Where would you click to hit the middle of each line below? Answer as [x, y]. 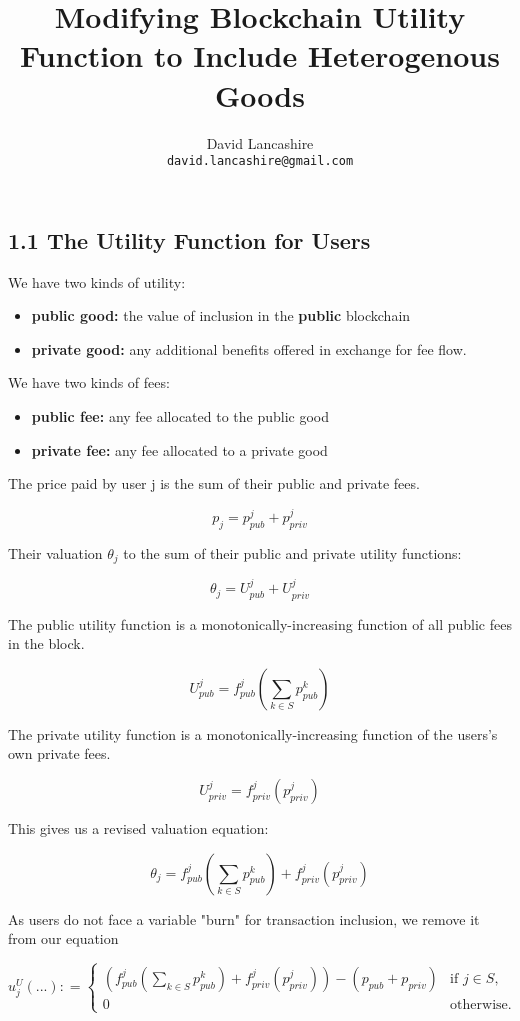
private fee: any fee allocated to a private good [179, 449]
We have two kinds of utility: [97, 281]
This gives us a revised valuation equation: [138, 828]
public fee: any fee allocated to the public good [180, 415]
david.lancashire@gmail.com [260, 161]
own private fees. [59, 753]
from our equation [63, 938]
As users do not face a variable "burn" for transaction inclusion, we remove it [244, 918]
